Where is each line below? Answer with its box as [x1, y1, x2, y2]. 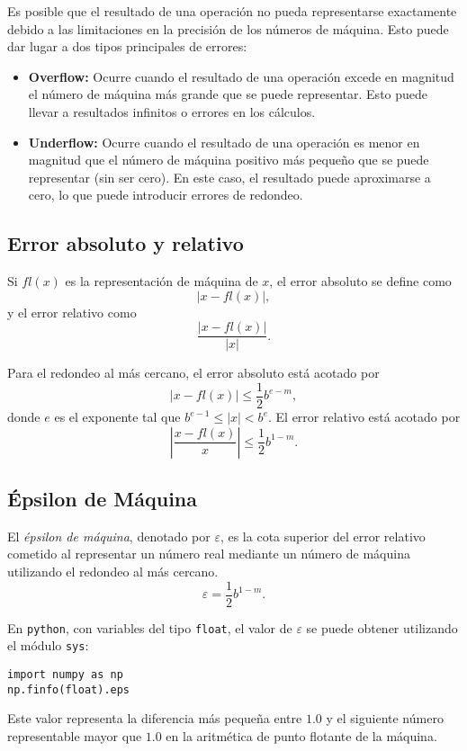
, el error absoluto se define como [269, 272, 452, 291]
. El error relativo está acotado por [267, 407, 461, 426]
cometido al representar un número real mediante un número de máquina [7, 544, 410, 563]
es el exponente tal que [54, 407, 181, 426]
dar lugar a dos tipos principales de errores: [7, 37, 247, 56]
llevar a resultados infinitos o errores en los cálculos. [28, 102, 316, 121]
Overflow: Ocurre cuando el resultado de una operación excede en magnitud [28, 67, 454, 85]
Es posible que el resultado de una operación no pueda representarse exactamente [7, 2, 457, 20]
